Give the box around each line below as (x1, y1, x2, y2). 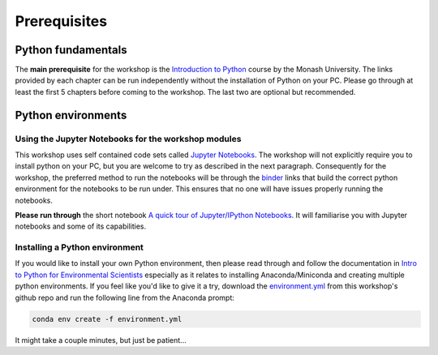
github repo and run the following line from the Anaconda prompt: (15, 293, 235, 302)
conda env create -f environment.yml (32, 314, 182, 323)
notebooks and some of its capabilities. (15, 221, 146, 231)
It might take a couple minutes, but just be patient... (15, 335, 187, 344)
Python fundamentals (15, 43, 127, 57)
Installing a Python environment (15, 242, 144, 253)
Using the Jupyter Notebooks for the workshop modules (15, 133, 242, 144)
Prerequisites (15, 12, 108, 30)
